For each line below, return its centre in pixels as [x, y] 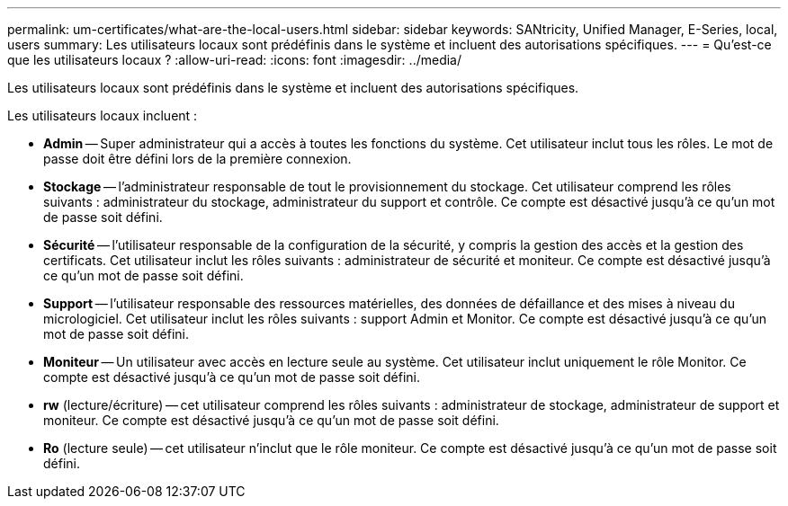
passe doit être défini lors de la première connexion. [197, 159]
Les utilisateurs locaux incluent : [103, 115]
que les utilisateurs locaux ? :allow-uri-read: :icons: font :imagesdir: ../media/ [234, 60]
